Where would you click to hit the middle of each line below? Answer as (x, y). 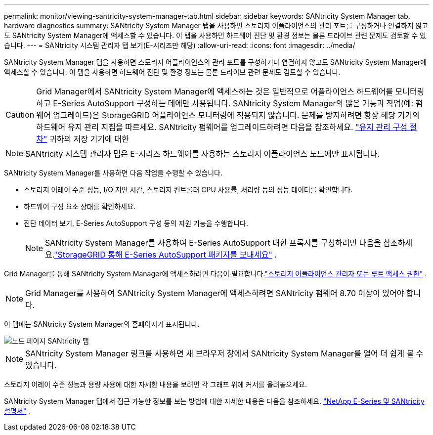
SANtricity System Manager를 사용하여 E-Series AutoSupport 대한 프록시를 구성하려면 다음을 (213, 243)
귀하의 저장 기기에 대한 (89, 139)
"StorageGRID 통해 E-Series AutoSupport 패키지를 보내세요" (163, 255)
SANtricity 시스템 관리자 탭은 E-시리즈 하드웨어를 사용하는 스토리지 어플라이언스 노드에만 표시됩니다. (203, 154)
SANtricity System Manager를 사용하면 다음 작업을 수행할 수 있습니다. (113, 173)
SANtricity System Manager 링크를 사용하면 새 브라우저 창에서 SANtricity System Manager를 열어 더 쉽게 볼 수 (224, 353)
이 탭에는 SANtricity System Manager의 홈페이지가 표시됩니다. (102, 324)
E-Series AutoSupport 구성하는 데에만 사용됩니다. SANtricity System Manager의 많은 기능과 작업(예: (233, 103)
